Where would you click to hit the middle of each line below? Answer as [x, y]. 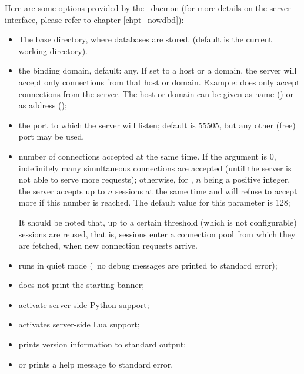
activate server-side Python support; [84, 304]
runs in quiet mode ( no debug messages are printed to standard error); [148, 265]
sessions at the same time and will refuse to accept [206, 191]
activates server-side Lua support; [79, 324]
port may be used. [51, 136]
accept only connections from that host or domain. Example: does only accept [159, 82]
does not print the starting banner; [81, 285]
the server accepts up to [62, 191]
